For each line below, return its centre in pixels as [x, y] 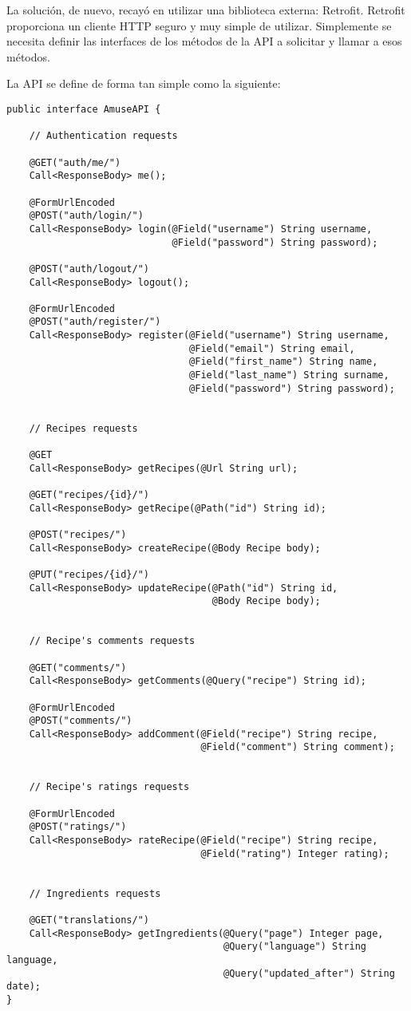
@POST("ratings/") [78, 827]
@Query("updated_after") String [309, 973]
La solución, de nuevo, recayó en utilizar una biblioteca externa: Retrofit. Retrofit [206, 10]
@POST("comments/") [81, 721]
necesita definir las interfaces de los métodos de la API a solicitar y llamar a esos [204, 41]
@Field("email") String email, [272, 348]
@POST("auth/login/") [86, 216]
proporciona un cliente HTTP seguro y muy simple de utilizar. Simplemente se [199, 25]
